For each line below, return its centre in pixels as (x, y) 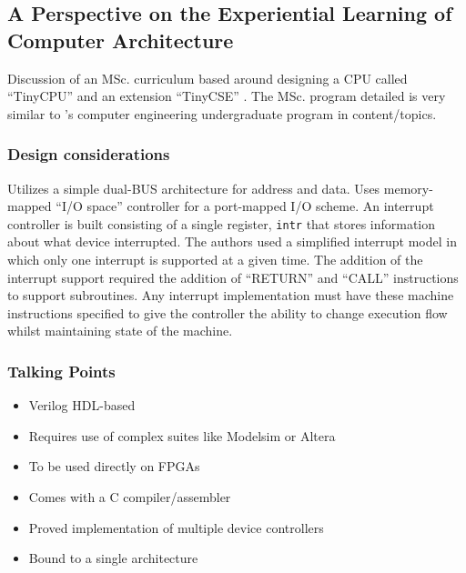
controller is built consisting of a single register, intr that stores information (222, 223)
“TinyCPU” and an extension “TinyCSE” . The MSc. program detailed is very (227, 96)
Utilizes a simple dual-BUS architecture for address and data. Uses (194, 188)
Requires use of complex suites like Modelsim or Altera (182, 435)
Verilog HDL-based (82, 405)
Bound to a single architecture (113, 558)
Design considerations (89, 154)
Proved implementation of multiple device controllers (176, 527)
